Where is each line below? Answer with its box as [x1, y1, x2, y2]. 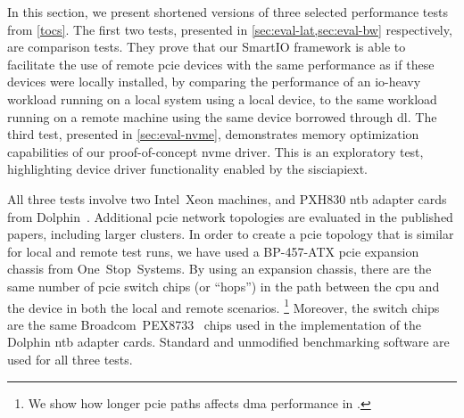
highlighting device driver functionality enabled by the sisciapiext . [7, 160, 368, 178]
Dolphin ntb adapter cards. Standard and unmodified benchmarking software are [7, 332, 450, 351]
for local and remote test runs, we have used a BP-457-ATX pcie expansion [7, 242, 419, 260]
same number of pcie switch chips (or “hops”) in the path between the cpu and [7, 276, 440, 295]
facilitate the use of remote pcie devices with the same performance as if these [7, 54, 435, 73]
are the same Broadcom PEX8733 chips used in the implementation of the [7, 315, 422, 333]
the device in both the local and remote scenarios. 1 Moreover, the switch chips [7, 295, 440, 316]
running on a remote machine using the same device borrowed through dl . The [7, 107, 437, 126]
